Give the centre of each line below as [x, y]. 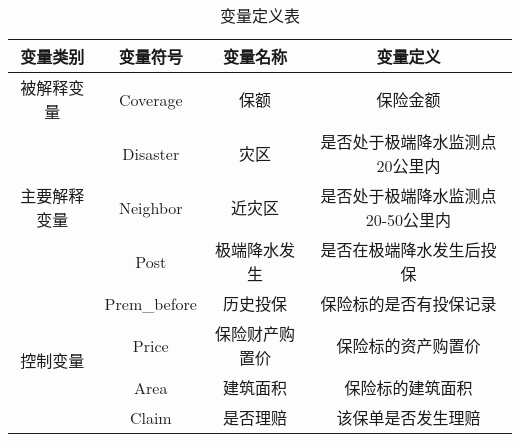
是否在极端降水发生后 [400, 249]
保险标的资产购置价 [408, 345]
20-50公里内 [408, 219]
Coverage [150, 99]
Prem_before [150, 303]
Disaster [151, 153]
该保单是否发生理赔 [408, 417]
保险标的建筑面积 [408, 387]
